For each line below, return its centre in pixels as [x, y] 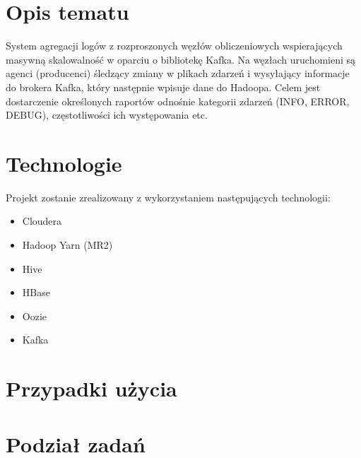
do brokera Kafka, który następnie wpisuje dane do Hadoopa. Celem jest [163, 87]
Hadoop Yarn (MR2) [67, 245]
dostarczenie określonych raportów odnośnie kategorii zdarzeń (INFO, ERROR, [178, 101]
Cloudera [42, 221]
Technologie [64, 163]
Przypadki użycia [91, 388]
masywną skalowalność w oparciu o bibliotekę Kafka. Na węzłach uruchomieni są [181, 59]
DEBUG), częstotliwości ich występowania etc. [107, 115]
